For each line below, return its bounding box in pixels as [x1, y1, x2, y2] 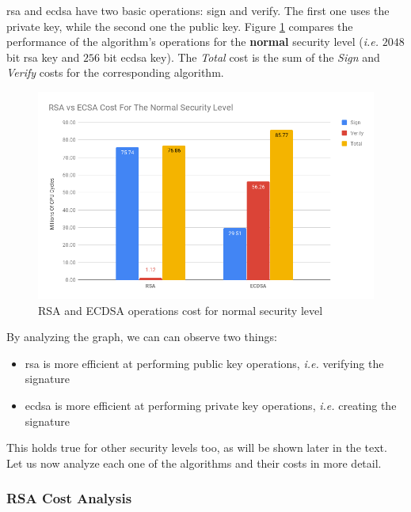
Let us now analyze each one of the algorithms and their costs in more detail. [6, 454, 382, 471]
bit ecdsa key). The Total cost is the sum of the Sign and [103, 48, 380, 65]
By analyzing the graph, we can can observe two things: [6, 328, 277, 345]
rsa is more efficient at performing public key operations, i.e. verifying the [25, 355, 384, 371]
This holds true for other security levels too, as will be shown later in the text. [6, 439, 387, 456]
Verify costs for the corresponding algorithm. [6, 64, 224, 81]
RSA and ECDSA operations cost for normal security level [38, 302, 323, 318]
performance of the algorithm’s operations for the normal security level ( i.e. [6, 33, 379, 50]
